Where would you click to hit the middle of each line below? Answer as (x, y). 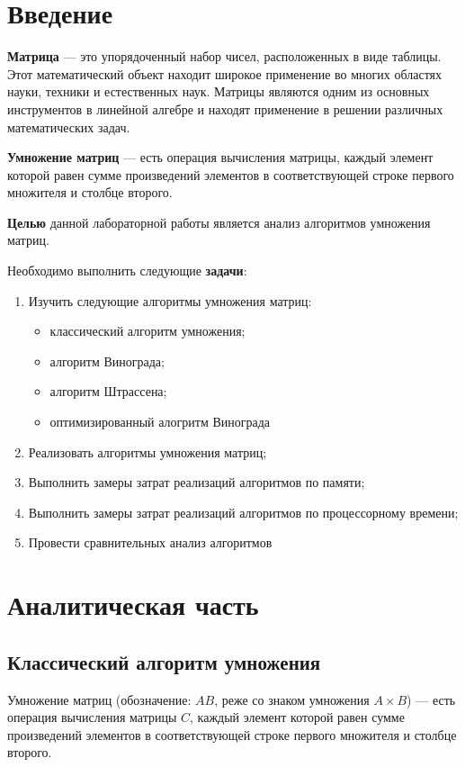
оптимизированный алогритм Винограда (160, 422)
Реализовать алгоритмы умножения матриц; (148, 451)
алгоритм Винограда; (107, 361)
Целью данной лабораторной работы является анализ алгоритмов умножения (219, 222)
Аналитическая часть (133, 605)
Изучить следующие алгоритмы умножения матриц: (170, 300)
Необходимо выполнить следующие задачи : (127, 271)
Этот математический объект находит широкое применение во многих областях (225, 73)
